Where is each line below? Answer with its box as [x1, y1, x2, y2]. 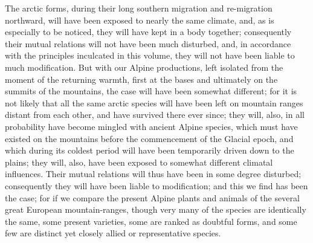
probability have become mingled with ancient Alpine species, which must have [5, 120, 298, 132]
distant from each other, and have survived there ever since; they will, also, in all [5, 108, 305, 121]
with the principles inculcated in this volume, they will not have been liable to [5, 49, 295, 62]
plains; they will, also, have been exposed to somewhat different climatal [5, 155, 273, 168]
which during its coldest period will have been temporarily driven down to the [5, 144, 294, 157]
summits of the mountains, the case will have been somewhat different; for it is [5, 85, 297, 97]
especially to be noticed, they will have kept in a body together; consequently [5, 25, 292, 38]
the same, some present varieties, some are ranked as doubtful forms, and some [5, 215, 297, 227]
